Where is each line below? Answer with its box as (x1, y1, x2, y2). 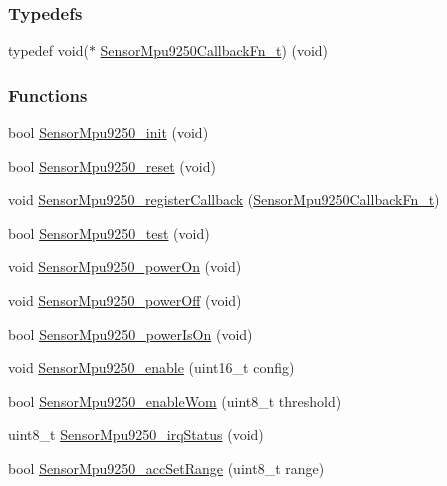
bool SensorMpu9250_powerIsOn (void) (8, 323, 253, 344)
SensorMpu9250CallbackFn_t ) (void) (100, 40, 329, 61)
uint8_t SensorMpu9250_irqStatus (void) (8, 424, 264, 445)
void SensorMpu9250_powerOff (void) (8, 290, 242, 310)
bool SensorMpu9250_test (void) (8, 222, 210, 243)
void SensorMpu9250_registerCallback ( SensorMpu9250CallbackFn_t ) (8, 189, 440, 210)
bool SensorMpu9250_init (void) (8, 122, 209, 143)
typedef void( (8, 40, 89, 61)
